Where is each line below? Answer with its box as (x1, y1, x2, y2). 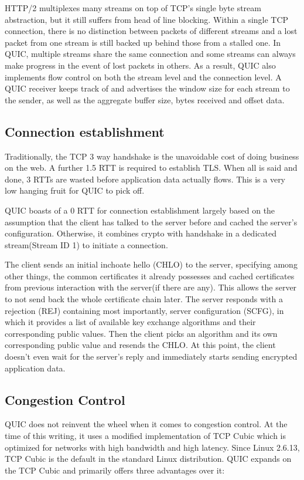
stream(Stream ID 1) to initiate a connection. (5, 238, 168, 251)
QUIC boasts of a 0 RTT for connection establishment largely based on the (5, 204, 275, 216)
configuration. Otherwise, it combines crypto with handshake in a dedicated (5, 227, 276, 239)
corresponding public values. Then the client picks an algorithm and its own (5, 327, 278, 339)
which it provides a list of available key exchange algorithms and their (5, 316, 256, 328)
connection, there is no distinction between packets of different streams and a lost (5, 25, 298, 37)
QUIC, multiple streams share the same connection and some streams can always (5, 48, 296, 60)
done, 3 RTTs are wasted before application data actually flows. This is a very (5, 173, 286, 185)
